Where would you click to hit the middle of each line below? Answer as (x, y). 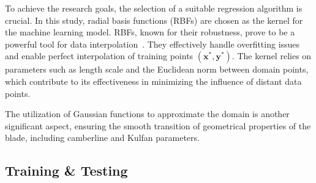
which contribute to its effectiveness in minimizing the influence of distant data (153, 81)
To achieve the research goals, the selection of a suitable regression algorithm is (154, 8)
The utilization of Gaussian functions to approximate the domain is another (147, 114)
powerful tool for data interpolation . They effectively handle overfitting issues (152, 44)
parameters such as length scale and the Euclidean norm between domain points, (157, 69)
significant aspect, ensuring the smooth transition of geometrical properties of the (158, 125)
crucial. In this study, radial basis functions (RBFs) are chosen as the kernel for (154, 20)
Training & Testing (66, 170)
